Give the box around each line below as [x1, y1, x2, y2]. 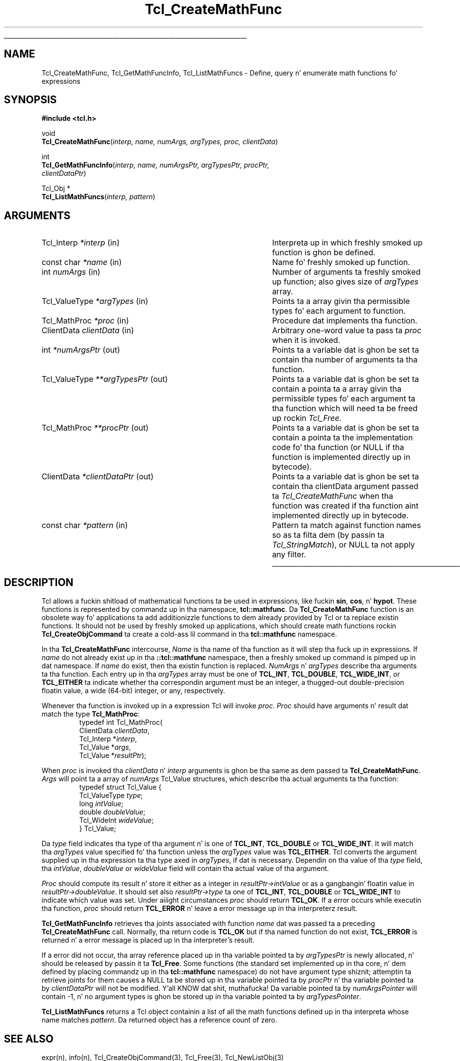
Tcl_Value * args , [79, 743, 131, 752]
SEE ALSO [4, 1032, 54, 1045]
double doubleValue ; [79, 808, 146, 816]
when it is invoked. [272, 335, 341, 345]
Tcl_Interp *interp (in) [41, 238, 120, 248]
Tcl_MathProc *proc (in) [41, 316, 129, 326]
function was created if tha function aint [272, 501, 419, 511]
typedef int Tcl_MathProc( [79, 718, 163, 727]
